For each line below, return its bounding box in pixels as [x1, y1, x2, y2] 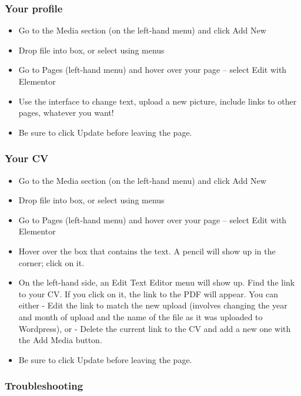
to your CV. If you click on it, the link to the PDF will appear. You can [18, 287, 279, 300]
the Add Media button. [18, 334, 102, 346]
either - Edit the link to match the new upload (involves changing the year [18, 299, 287, 311]
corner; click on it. [18, 256, 85, 269]
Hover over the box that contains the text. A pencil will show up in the [18, 244, 276, 257]
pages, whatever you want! [18, 106, 114, 119]
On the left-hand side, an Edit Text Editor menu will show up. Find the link [18, 276, 295, 288]
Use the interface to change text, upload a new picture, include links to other [18, 95, 297, 107]
